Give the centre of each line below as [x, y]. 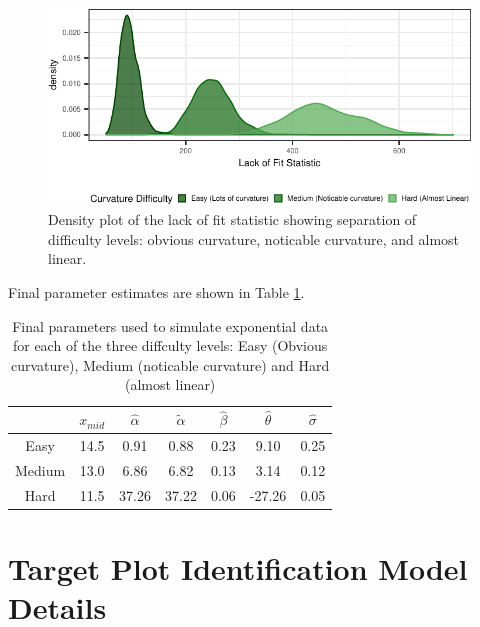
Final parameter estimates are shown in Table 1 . [156, 292]
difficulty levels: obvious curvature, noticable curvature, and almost [254, 238]
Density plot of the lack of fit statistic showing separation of [232, 219]
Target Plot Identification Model [238, 568]
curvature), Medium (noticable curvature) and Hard [170, 364]
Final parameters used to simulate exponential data [170, 325]
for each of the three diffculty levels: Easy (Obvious [170, 345]
